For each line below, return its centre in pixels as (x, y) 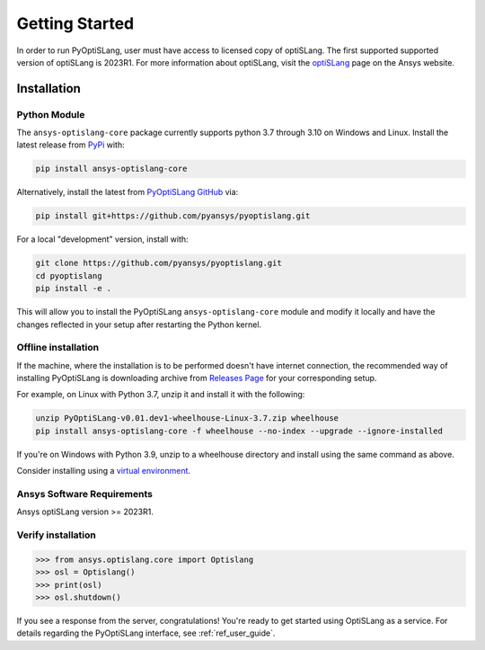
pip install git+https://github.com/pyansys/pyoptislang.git (173, 216)
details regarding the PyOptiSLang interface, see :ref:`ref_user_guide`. (146, 633)
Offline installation (57, 348)
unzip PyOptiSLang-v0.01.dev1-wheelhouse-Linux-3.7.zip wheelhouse (187, 418)
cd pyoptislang (69, 276)
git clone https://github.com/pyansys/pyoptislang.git (159, 263)
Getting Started (75, 23)
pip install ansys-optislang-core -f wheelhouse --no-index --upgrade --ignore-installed (239, 431)
